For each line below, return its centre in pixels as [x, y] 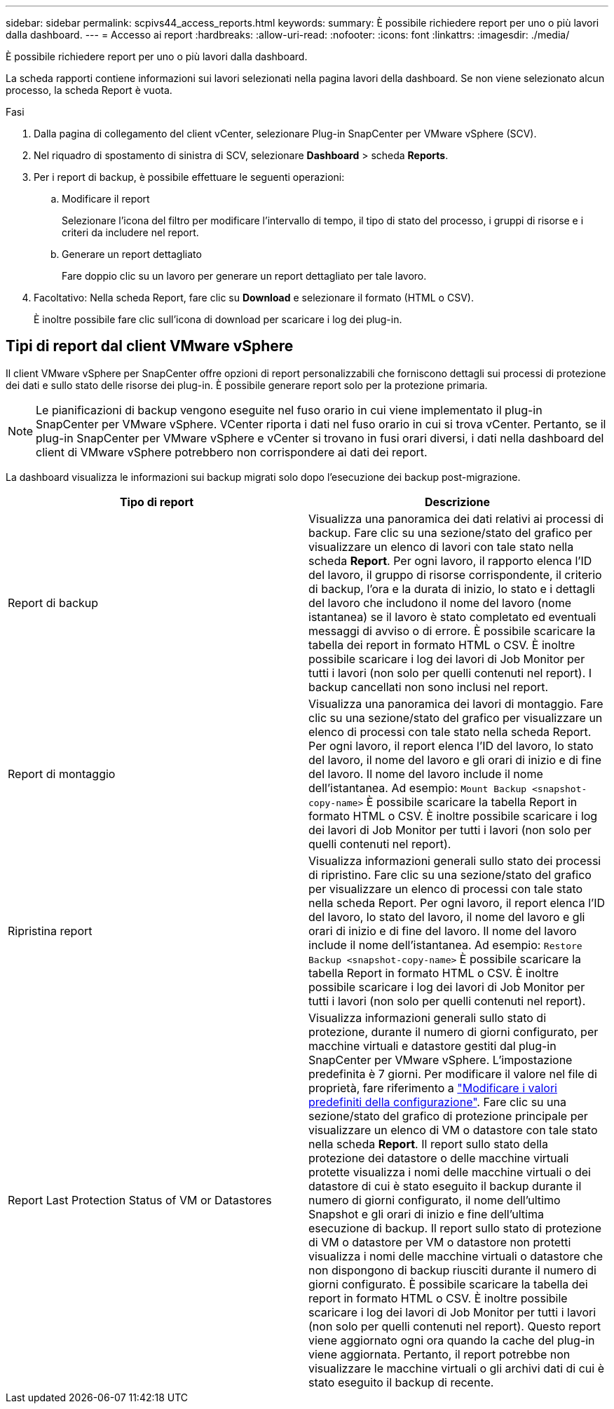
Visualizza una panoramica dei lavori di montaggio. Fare [456, 703]
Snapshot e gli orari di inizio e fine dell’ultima [426, 1214]
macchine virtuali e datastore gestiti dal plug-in [432, 1046]
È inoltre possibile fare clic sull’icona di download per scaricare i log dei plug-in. [218, 319]
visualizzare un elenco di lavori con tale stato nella [441, 546]
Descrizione [457, 502]
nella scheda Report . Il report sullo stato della [428, 1144]
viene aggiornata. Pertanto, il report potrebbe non [439, 1354]
